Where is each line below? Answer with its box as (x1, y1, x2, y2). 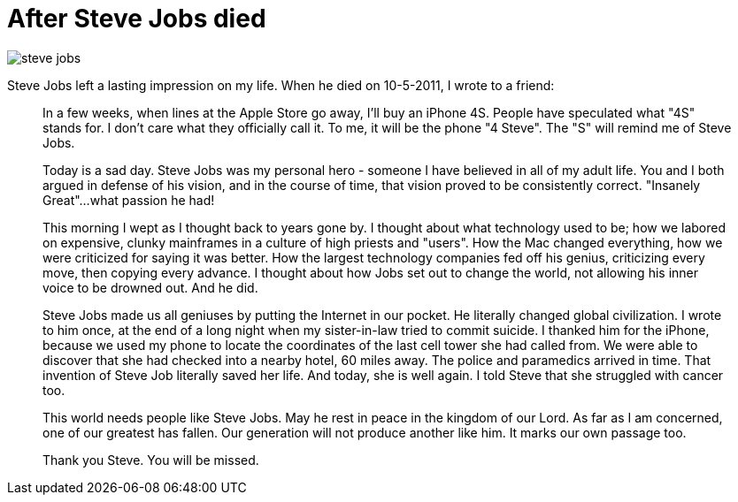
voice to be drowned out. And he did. (42, 279, 258, 295)
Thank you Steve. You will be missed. (42, 452, 259, 468)
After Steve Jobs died (7, 4, 266, 34)
